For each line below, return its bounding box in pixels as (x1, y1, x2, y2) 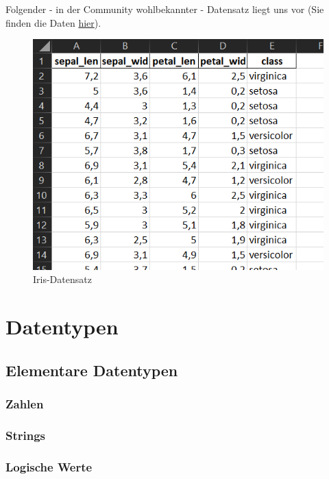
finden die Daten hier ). (5, 15, 101, 29)
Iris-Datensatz (33, 272, 92, 286)
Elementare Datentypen (5, 359, 178, 380)
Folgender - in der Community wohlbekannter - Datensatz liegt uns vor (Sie (5, 2, 324, 16)
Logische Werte (5, 458, 93, 475)
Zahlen (5, 395, 44, 412)
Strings (5, 426, 46, 443)
